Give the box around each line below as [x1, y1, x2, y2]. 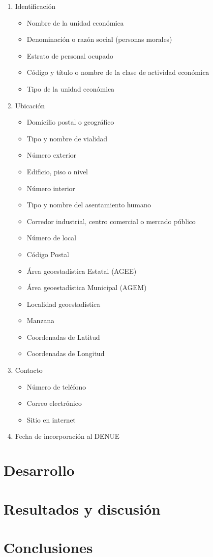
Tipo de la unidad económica [27, 83, 115, 94]
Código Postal [27, 249, 69, 259]
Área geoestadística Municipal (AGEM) [27, 282, 147, 293]
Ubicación [15, 100, 45, 110]
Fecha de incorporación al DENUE [15, 431, 120, 441]
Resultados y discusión [3, 498, 161, 519]
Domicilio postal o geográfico [27, 117, 114, 127]
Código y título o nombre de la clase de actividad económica [27, 67, 209, 77]
